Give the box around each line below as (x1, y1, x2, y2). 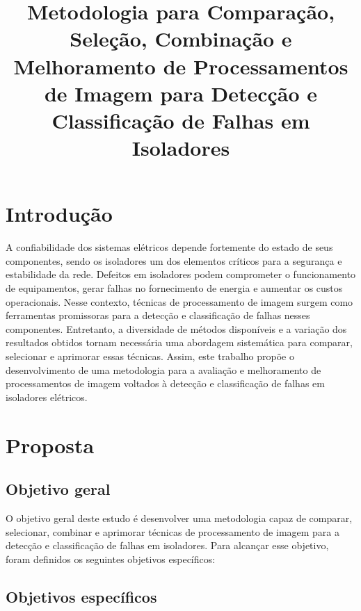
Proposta (6, 430, 95, 459)
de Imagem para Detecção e (44, 79, 318, 107)
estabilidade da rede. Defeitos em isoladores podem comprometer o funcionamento (6, 267, 356, 282)
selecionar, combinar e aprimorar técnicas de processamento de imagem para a (6, 524, 340, 539)
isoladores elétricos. (6, 389, 88, 404)
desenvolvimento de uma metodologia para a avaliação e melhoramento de (6, 362, 321, 377)
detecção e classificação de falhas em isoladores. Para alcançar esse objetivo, (6, 538, 329, 553)
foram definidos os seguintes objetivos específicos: (6, 551, 216, 566)
